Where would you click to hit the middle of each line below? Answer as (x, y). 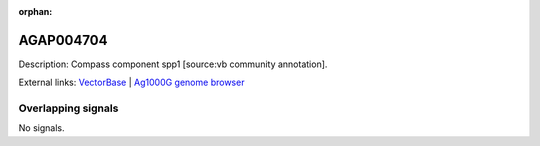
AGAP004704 (63, 40)
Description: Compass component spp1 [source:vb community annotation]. (173, 64)
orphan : (35, 11)
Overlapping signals (68, 108)
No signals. (41, 128)
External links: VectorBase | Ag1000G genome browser (131, 82)
